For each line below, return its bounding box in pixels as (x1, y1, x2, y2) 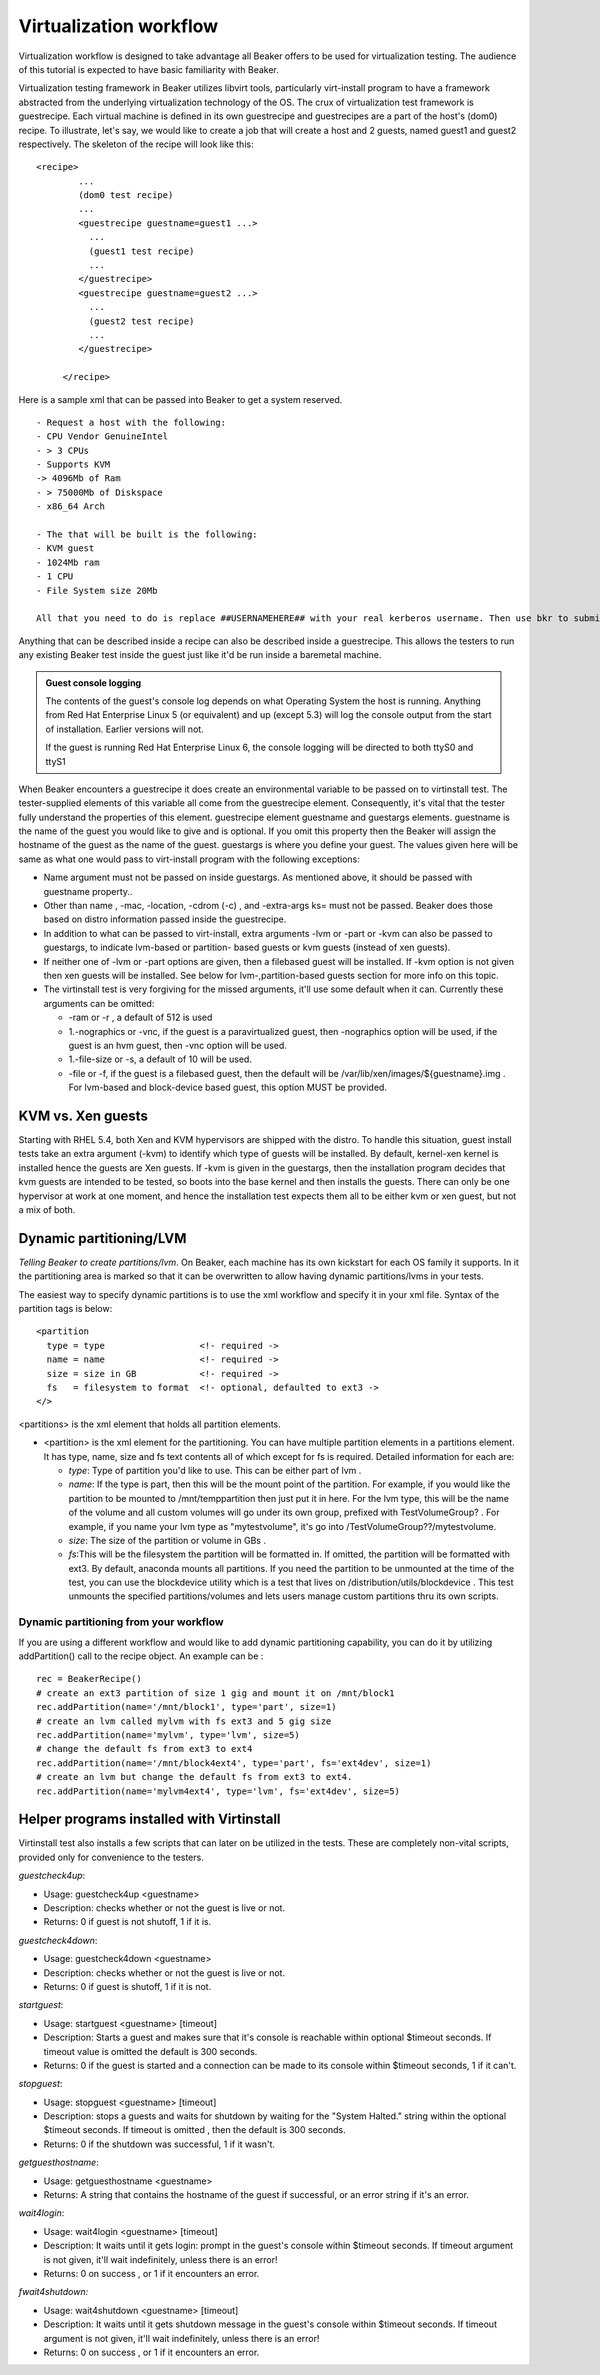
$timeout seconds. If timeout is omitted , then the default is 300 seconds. (43, 2124, 346, 2136)
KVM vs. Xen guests (18, 1107, 149, 1124)
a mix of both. (18, 1203, 76, 1215)
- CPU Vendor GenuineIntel (36, 431, 169, 442)
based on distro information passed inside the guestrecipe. (43, 913, 287, 925)
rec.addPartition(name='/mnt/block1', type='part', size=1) (36, 1701, 337, 1713)
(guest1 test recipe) (88, 245, 195, 257)
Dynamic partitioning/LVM (18, 1230, 187, 1247)
